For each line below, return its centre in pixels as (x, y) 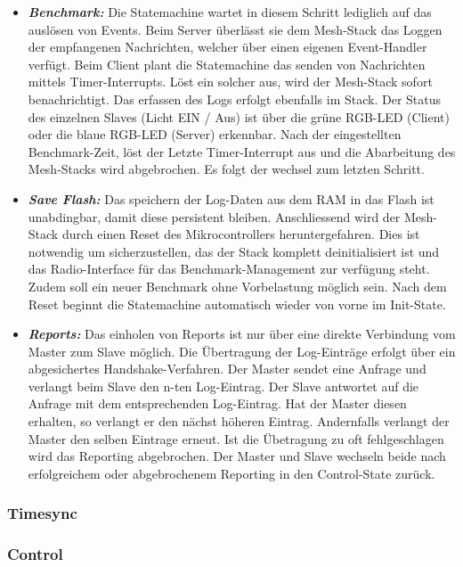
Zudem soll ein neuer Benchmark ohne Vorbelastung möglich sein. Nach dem (237, 286)
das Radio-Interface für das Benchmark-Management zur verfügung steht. (229, 269)
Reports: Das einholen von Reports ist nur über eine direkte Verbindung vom (242, 334)
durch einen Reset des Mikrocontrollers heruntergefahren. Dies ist (241, 234)
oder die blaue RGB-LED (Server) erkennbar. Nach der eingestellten (215, 134)
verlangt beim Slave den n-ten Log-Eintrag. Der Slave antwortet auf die (223, 386)
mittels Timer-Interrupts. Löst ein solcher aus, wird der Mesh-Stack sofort (230, 82)
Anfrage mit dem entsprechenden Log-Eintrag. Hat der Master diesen (217, 403)
